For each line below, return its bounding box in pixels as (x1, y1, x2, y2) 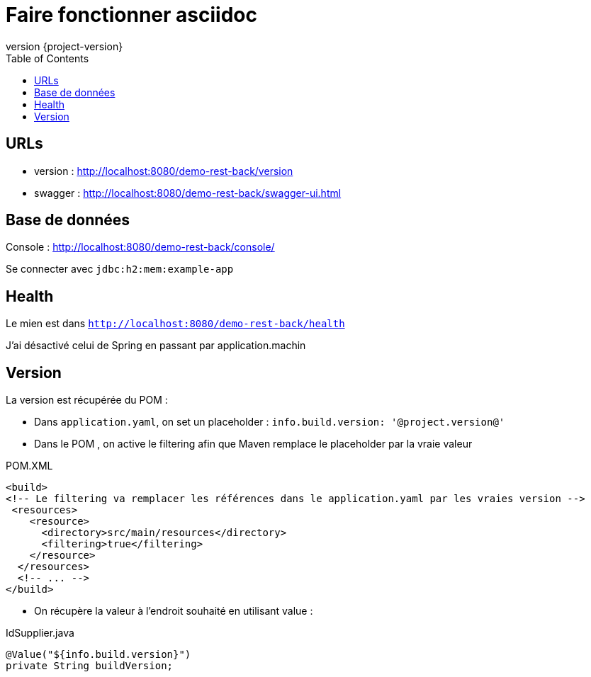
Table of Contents (6, 52, 89, 64)
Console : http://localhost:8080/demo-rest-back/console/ (6, 241, 275, 254)
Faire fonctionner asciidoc (6, 3, 257, 27)
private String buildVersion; (6, 660, 174, 672)
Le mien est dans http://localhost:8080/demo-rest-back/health (6, 317, 345, 330)
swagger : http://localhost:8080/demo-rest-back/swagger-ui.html (34, 186, 342, 199)
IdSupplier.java (6, 627, 74, 639)
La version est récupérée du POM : (6, 394, 168, 406)
